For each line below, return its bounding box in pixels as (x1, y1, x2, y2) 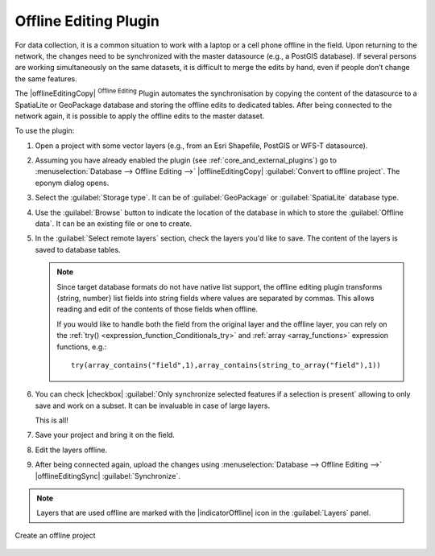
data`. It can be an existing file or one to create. (35, 219, 193, 229)
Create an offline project (14, 530, 96, 540)
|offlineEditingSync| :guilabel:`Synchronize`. (35, 471, 180, 480)
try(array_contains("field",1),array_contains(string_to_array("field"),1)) (71, 360, 382, 369)
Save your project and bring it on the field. (35, 430, 175, 440)
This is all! (35, 415, 68, 426)
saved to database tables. (35, 245, 121, 254)
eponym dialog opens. (35, 178, 110, 187)
